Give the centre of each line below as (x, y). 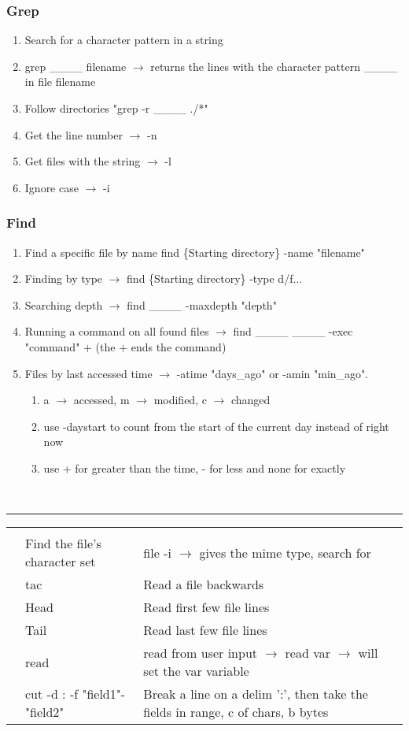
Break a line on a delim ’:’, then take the (256, 694)
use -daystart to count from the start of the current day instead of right (216, 426)
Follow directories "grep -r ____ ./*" (116, 108)
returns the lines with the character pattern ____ (274, 66)
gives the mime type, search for (285, 552)
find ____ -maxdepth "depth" (202, 304)
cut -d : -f (52, 694)
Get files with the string (83, 161)
